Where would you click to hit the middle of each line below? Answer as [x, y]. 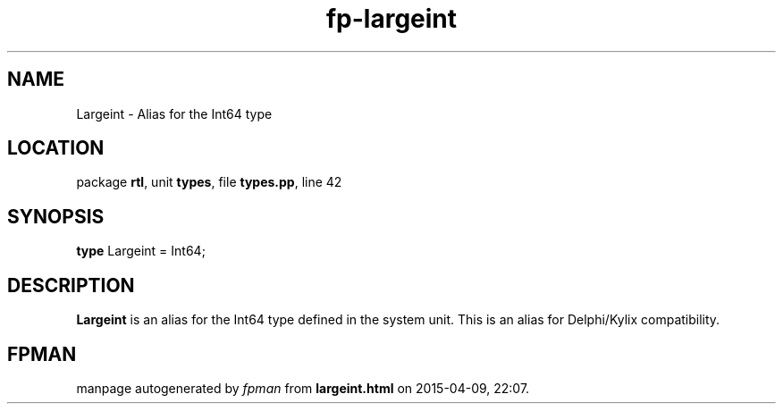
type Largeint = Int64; [141, 251]
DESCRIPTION [71, 285]
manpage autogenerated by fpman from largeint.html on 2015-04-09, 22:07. [303, 388]
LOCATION [56, 148]
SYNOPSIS [56, 216]
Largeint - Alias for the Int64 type [174, 113]
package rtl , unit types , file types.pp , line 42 [209, 182]
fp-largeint [391, 19]
